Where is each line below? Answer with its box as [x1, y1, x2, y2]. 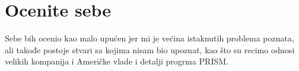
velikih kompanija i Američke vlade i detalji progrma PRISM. [5, 55, 228, 67]
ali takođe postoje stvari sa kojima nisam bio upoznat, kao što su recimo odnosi [5, 43, 295, 56]
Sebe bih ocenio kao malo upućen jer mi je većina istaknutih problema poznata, [5, 32, 294, 44]
